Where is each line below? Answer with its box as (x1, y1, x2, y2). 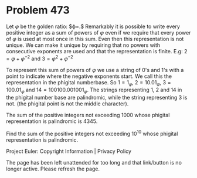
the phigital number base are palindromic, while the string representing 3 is (6, 94, 188, 101)
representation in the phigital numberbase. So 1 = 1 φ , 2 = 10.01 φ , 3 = (6, 78, 171, 87)
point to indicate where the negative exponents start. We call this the (6, 73, 172, 80)
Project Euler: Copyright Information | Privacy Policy (6, 148, 132, 155)
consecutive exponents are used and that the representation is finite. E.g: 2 (6, 47, 188, 54)
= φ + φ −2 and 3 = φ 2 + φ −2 (6, 54, 73, 62)
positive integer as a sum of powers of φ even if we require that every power (6, 29, 192, 36)
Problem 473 (6, 4, 70, 17)
